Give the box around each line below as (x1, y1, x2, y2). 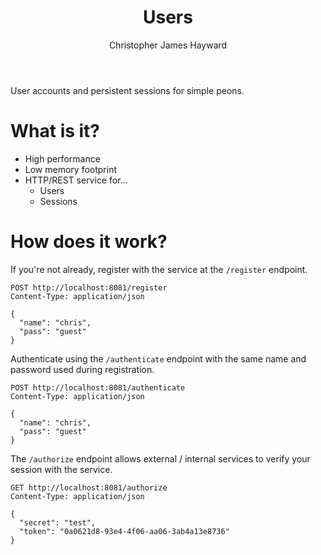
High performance (24, 152, 101, 165)
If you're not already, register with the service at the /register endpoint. (10, 263, 308, 275)
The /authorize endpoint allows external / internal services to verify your (10, 452, 311, 465)
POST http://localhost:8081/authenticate (10, 382, 186, 393)
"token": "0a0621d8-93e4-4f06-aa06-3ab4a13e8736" (19, 526, 230, 536)
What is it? (10, 120, 101, 143)
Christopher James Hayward (108, 39, 228, 51)
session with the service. (10, 463, 113, 475)
